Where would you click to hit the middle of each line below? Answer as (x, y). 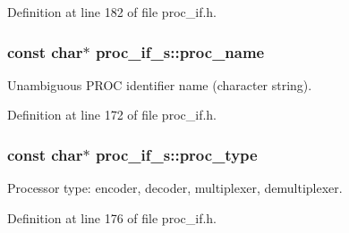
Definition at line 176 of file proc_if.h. (112, 217)
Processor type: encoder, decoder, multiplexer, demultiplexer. (175, 188)
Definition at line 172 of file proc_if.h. (112, 115)
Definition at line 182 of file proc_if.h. (112, 12)
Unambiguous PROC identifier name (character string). (160, 84)
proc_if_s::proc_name (180, 51)
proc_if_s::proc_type (176, 154)
